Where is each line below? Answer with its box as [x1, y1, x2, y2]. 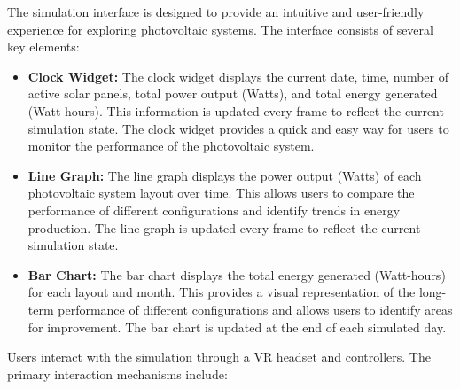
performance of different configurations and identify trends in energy [27, 200, 401, 219]
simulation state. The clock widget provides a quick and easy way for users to [27, 119, 449, 137]
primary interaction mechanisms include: [7, 364, 228, 383]
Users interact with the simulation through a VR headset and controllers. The [7, 347, 431, 366]
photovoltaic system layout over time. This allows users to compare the [27, 183, 415, 202]
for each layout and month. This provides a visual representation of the [27, 283, 416, 301]
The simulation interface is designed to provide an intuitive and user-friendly [7, 3, 425, 20]
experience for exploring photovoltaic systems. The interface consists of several [7, 19, 433, 38]
